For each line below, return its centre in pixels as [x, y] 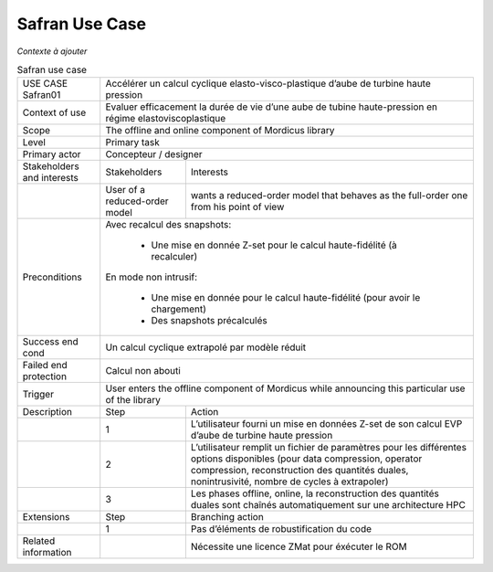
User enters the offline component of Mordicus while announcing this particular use [285, 388]
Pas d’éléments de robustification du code [281, 529]
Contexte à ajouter [52, 51]
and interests [51, 178]
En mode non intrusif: [152, 277]
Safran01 [42, 95]
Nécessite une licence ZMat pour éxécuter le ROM [299, 546]
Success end [51, 342]
